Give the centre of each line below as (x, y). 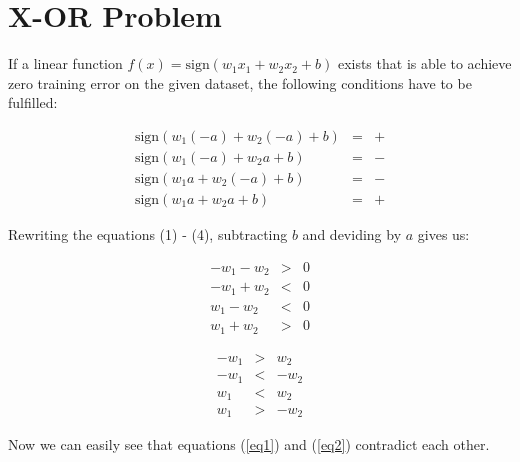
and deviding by (352, 234)
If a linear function (65, 63)
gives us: (443, 234)
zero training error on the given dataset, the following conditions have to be (240, 82)
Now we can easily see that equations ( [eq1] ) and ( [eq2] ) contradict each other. (249, 443)
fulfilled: (33, 102)
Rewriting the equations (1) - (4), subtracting (148, 234)
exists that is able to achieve (424, 63)
